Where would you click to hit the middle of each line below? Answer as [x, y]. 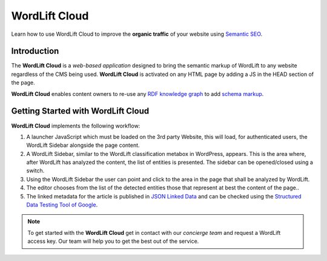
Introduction [35, 51]
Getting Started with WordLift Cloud [80, 111]
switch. [35, 171]
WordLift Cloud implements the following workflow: [76, 126]
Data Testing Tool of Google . [62, 205]
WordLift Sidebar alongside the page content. [83, 145]
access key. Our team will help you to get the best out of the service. [113, 241]
